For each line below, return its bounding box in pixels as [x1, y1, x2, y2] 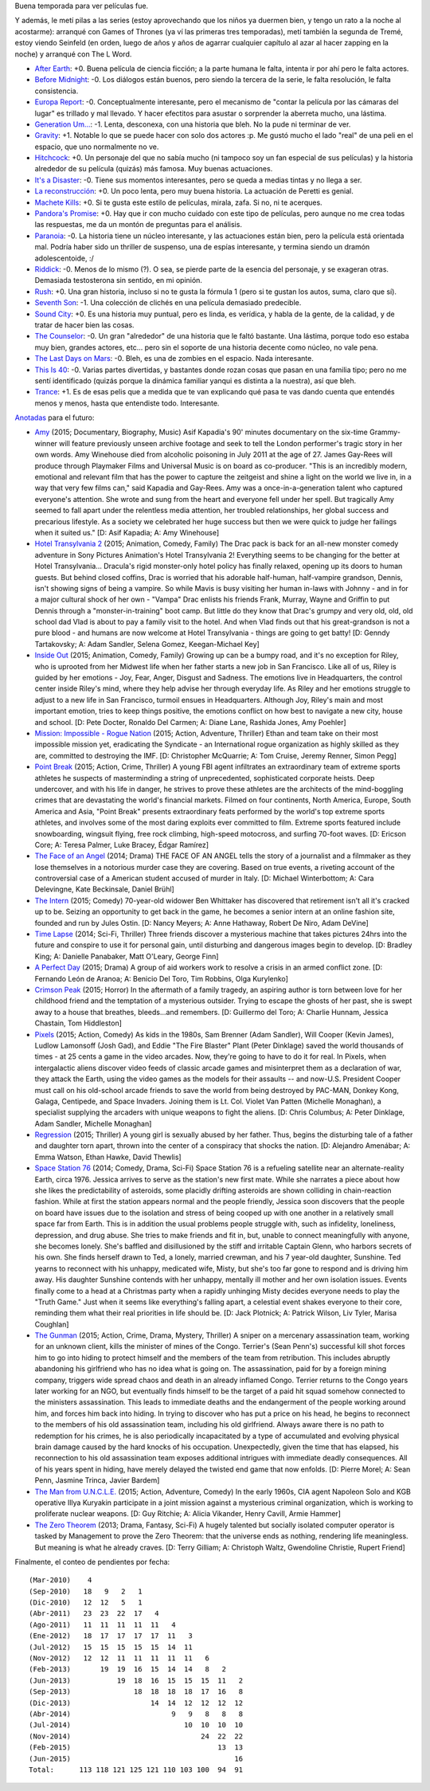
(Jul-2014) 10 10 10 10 [29, 1721, 243, 1730]
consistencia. [34, 86, 79, 96]
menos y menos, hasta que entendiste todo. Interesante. [34, 398, 220, 408]
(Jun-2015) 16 [29, 1754, 243, 1763]
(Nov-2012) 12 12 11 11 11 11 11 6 [29, 1654, 210, 1663]
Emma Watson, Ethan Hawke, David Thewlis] [34, 1152, 182, 1162]
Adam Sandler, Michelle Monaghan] [34, 1119, 152, 1128]
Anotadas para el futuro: [14, 413, 95, 422]
